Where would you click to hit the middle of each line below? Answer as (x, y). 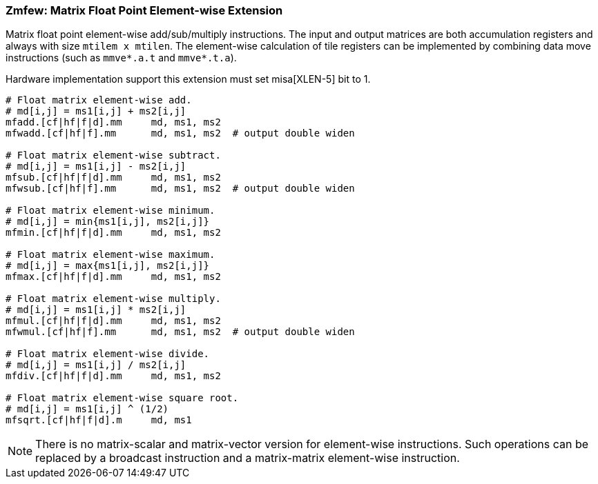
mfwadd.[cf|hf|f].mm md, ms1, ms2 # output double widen (180, 133)
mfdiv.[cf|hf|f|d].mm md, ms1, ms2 (113, 376)
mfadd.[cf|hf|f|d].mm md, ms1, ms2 (113, 122)
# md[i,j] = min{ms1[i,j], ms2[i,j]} (108, 222)
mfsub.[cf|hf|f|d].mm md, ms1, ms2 (113, 178)
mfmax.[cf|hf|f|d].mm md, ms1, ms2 (113, 277)
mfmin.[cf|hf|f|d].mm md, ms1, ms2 (113, 233)
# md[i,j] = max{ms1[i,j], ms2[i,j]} (108, 266)
